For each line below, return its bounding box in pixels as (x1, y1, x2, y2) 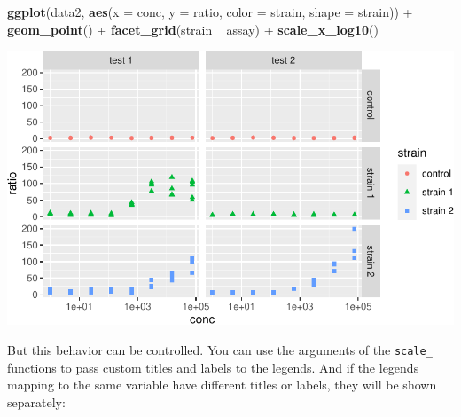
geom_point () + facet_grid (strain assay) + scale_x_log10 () (7, 20, 379, 38)
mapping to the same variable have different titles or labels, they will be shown (7, 375, 437, 394)
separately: (7, 392, 66, 411)
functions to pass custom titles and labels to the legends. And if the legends (7, 358, 419, 376)
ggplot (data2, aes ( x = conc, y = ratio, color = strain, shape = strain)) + (7, 3, 413, 20)
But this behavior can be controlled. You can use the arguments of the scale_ (7, 341, 433, 359)
